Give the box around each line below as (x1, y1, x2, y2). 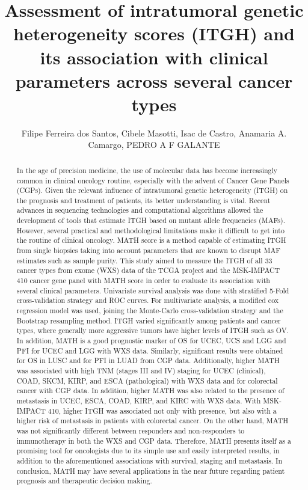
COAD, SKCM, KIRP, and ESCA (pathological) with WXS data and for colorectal (16, 375, 278, 385)
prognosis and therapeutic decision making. (16, 476, 152, 486)
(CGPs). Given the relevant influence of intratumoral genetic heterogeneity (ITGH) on (16, 185, 288, 195)
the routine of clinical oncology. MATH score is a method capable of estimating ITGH (16, 235, 286, 245)
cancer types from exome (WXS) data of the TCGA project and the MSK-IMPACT (16, 265, 280, 275)
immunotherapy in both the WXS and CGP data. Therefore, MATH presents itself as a (16, 435, 291, 446)
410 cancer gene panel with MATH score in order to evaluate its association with (16, 275, 270, 286)
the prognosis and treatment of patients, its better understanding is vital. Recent (16, 195, 271, 205)
